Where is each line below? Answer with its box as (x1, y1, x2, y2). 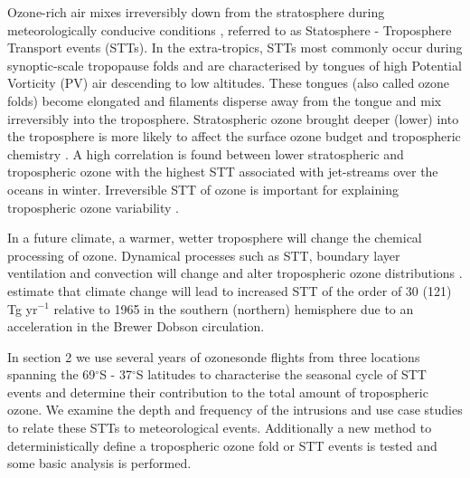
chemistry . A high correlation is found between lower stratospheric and (7, 144, 404, 163)
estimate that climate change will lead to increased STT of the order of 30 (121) (7, 281, 452, 300)
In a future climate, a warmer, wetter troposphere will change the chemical (7, 228, 422, 247)
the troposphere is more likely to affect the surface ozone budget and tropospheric (7, 127, 461, 146)
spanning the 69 (7, 365, 96, 384)
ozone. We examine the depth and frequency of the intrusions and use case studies (7, 400, 463, 419)
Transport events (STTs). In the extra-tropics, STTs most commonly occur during (7, 38, 463, 57)
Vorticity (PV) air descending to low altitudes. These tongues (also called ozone (7, 73, 450, 92)
